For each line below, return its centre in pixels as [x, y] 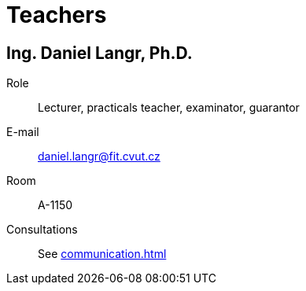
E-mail [23, 132]
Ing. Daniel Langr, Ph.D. [100, 53]
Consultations [42, 230]
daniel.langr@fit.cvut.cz [99, 157]
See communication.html [102, 254]
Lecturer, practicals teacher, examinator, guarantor [169, 108]
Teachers [57, 15]
